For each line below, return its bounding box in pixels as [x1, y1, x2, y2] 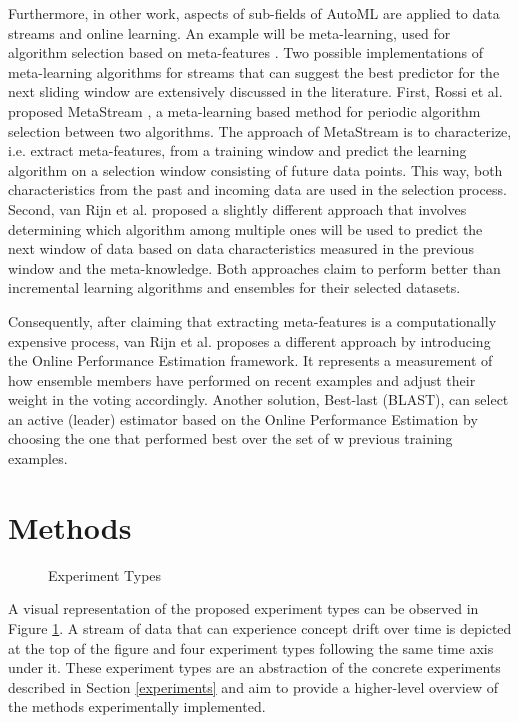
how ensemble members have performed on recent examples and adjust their [8, 369, 476, 390]
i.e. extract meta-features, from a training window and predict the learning [8, 140, 467, 161]
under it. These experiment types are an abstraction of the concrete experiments [8, 657, 501, 678]
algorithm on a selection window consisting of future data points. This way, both [8, 159, 503, 180]
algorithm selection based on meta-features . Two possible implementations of [8, 42, 483, 63]
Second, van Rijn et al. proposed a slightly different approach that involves [8, 198, 467, 219]
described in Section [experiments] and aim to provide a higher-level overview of [8, 676, 498, 697]
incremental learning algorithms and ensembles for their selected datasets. [8, 277, 461, 298]
